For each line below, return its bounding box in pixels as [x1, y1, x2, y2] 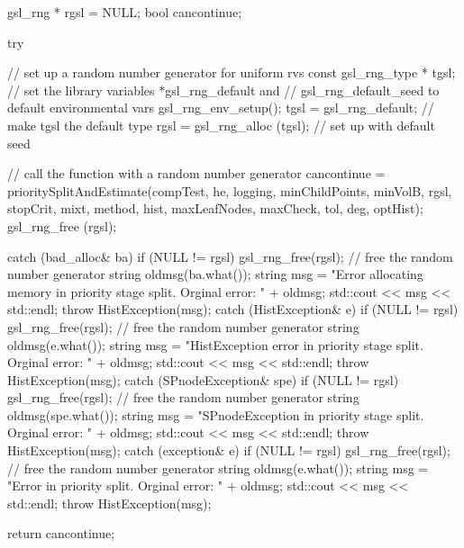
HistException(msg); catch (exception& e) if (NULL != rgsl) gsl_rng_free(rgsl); [7, 441, 450, 460]
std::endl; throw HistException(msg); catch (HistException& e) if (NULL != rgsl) [7, 300, 459, 319]
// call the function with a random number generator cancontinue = [7, 164, 386, 183]
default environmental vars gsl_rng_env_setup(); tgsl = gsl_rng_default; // [7, 98, 434, 117]
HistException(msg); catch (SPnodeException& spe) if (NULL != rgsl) [7, 370, 399, 389]
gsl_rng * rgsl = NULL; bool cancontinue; [7, 3, 242, 21]
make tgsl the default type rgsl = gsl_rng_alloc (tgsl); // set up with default [7, 115, 435, 134]
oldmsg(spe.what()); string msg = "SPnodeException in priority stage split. [7, 405, 424, 424]
